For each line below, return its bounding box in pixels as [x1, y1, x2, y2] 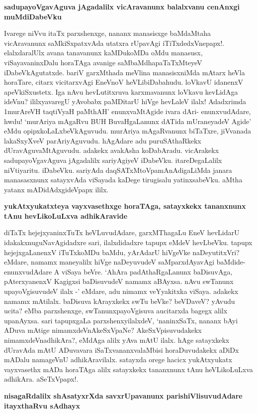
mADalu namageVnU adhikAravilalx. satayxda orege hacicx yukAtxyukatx [4, 354, 232, 365]
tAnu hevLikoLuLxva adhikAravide [4, 210, 128, 221]
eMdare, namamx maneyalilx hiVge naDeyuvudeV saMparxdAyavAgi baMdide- [4, 257, 246, 267]
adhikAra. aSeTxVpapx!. [4, 374, 79, 384]
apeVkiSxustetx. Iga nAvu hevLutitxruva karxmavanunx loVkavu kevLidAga [4, 86, 238, 97]
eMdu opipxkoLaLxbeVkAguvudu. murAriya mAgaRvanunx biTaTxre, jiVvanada [4, 126, 252, 136]
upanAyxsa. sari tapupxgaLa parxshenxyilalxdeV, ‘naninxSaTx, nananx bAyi [4, 315, 238, 325]
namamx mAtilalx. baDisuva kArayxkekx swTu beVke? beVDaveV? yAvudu [4, 295, 235, 306]
